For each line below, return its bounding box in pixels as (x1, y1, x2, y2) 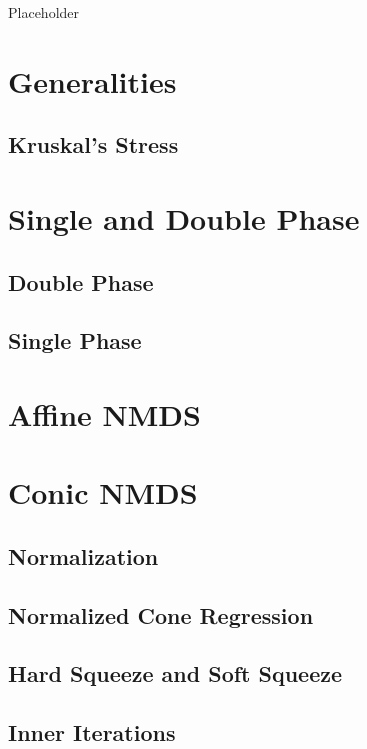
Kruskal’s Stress (8, 129, 179, 160)
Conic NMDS (8, 472, 198, 513)
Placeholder (8, 2, 80, 22)
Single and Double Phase (8, 197, 360, 238)
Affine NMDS (8, 393, 201, 434)
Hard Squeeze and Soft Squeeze (8, 658, 343, 689)
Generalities (8, 60, 177, 101)
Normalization (8, 540, 159, 571)
